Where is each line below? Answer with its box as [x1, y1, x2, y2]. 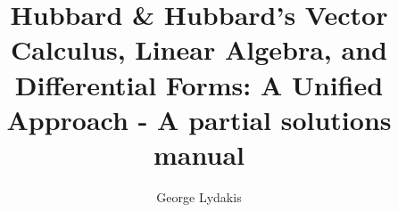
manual [153, 135, 245, 172]
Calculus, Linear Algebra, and [11, 31, 387, 68]
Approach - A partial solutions [6, 101, 392, 137]
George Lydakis [156, 187, 242, 206]
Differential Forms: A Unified [14, 66, 384, 102]
